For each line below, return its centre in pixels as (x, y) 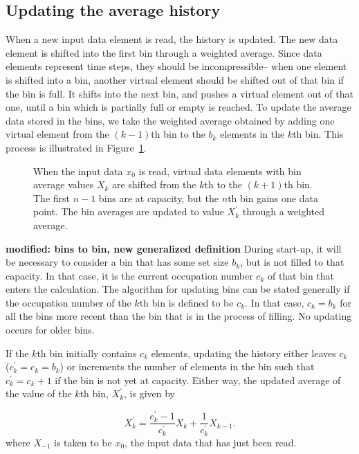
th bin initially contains (87, 353)
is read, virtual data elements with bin (220, 171)
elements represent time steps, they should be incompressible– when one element (176, 66)
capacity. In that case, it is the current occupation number (129, 275)
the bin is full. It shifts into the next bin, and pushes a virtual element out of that (179, 93)
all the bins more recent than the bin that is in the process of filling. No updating (179, 316)
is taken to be (83, 442)
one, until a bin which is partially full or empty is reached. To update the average (178, 107)
